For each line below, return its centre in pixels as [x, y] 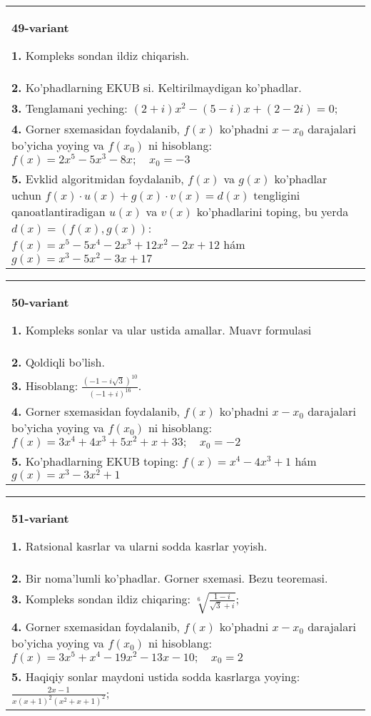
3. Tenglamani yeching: [70, 108]
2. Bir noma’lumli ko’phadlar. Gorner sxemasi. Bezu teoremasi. [170, 578]
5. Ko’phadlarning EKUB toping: [95, 461]
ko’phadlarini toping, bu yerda [273, 211]
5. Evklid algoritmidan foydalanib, [98, 178]
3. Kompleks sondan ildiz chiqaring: [101, 599]
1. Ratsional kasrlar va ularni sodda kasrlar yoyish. [139, 546]
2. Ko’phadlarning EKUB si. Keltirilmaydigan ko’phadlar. [157, 87]
